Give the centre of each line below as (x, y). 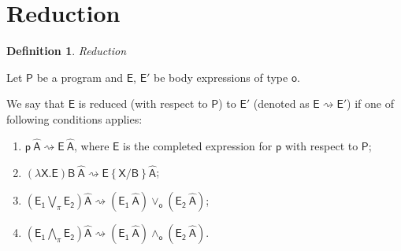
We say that (35, 103)
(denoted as (281, 103)
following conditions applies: (74, 118)
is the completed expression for (198, 145)
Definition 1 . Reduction (67, 51)
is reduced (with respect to (143, 103)
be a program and (80, 77)
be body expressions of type (221, 77)
